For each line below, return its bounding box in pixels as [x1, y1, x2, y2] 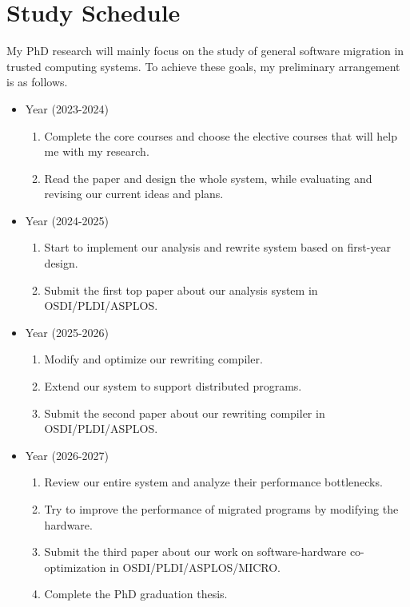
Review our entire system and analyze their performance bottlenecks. [44, 474, 383, 490]
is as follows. [6, 73, 68, 90]
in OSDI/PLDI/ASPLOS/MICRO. [109, 558, 281, 575]
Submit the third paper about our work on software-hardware [44, 543, 347, 560]
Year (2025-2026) [25, 323, 109, 340]
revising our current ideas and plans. [44, 185, 224, 202]
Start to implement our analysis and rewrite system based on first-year [44, 239, 392, 256]
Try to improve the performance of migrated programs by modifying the [44, 501, 399, 517]
